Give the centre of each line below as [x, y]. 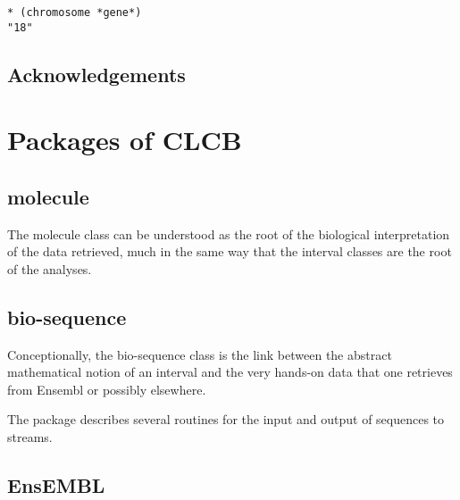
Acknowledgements [96, 74]
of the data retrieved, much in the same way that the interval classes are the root [230, 251]
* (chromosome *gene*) [75, 12]
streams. [30, 437]
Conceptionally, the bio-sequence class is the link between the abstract [200, 354]
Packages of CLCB [125, 140]
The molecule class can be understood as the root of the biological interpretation [229, 233]
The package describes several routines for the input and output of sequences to [226, 419]
